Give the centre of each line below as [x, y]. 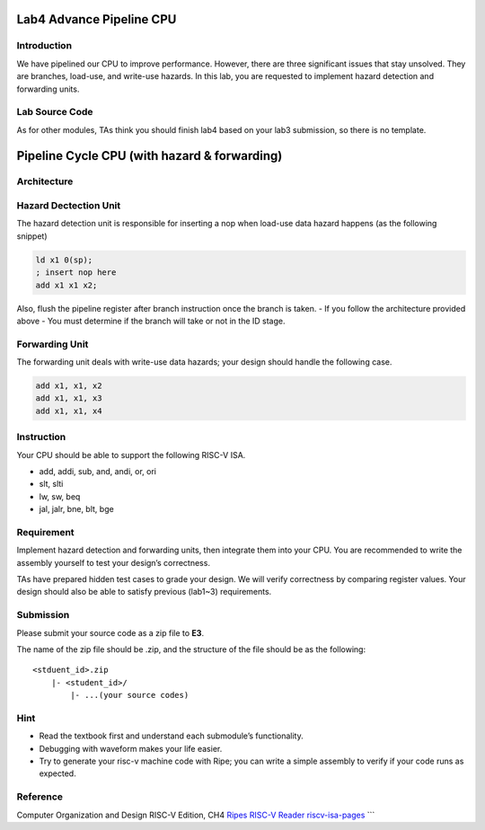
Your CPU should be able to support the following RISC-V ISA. [131, 455]
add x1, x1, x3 [69, 398]
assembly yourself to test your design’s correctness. [114, 562]
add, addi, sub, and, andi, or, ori [98, 471]
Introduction [44, 46]
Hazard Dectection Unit [69, 206]
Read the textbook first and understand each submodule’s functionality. [172, 736]
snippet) [32, 236]
